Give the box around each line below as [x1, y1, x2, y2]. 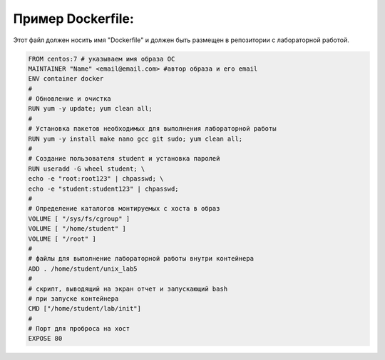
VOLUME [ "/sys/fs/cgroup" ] [28, 214, 130, 223]
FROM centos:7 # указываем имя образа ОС [28, 54, 175, 63]
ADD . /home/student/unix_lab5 [28, 264, 138, 273]
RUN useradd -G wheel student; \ [28, 164, 145, 173]
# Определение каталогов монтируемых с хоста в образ [28, 204, 220, 213]
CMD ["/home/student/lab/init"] [28, 304, 142, 313]
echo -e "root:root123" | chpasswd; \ [28, 175, 164, 183]
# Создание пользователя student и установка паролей [28, 154, 220, 163]
